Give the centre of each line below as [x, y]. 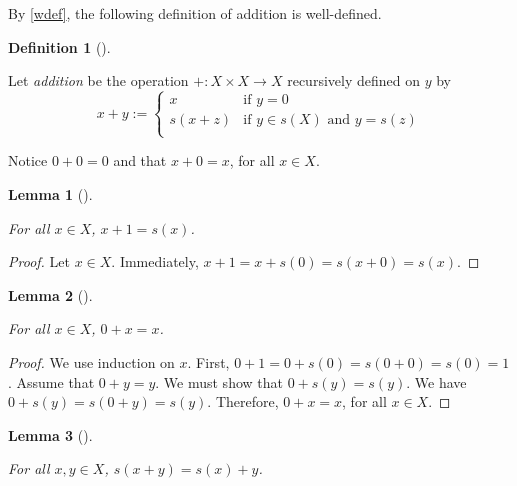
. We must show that [219, 381]
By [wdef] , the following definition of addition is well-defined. [195, 13]
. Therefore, [243, 401]
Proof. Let [39, 261]
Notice [28, 160]
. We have [436, 381]
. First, [208, 361]
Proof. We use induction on [91, 361]
